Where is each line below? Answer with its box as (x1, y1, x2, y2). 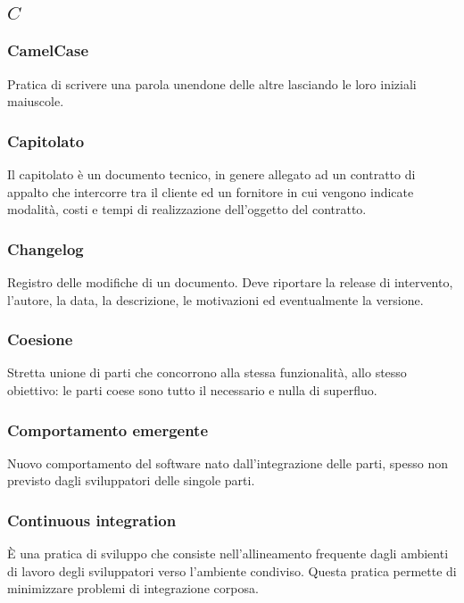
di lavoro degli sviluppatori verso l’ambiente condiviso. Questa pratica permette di (7, 561, 457, 580)
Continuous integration (7, 508, 177, 531)
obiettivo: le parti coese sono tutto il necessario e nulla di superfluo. (7, 381, 377, 400)
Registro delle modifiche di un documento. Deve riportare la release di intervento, (7, 273, 453, 292)
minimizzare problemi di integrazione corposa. (7, 579, 259, 598)
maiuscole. (7, 92, 64, 111)
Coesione (7, 328, 73, 351)
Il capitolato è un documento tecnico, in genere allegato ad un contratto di (7, 165, 416, 184)
